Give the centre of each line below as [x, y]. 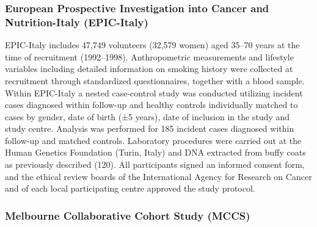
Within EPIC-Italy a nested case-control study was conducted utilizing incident [154, 92]
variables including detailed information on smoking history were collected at [149, 69]
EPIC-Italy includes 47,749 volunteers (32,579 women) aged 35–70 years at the [152, 45]
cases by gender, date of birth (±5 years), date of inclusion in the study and [148, 116]
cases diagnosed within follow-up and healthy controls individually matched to [151, 105]
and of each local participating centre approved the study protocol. [130, 188]
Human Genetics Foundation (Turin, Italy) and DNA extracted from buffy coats [155, 152]
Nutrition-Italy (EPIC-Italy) [77, 22]
